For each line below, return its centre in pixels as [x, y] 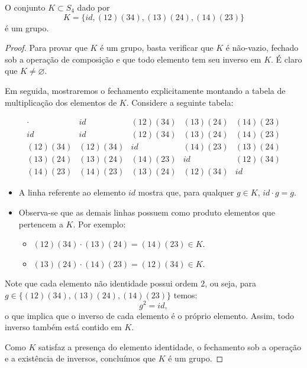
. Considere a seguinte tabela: [180, 102]
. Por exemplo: [99, 224]
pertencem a [41, 224]
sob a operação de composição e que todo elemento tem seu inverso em [133, 59]
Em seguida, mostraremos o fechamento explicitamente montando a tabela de [145, 90]
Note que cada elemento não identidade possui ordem [101, 283]
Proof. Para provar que [46, 48]
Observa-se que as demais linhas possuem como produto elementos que [147, 212]
